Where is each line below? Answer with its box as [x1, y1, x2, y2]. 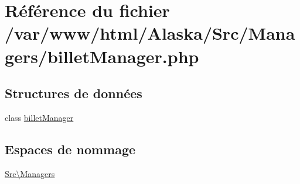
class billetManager [5, 111, 74, 123]
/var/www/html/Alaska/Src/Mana [5, 21, 295, 45]
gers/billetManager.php [5, 44, 199, 68]
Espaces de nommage [5, 140, 136, 158]
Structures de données [5, 84, 142, 102]
